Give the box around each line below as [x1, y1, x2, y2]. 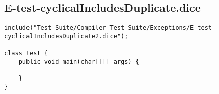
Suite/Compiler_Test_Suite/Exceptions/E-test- [55, 24, 216, 32]
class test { [4, 50, 48, 57]
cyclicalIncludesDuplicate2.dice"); [4, 32, 128, 40]
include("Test [4, 24, 52, 32]
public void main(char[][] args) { [18, 58, 139, 65]
